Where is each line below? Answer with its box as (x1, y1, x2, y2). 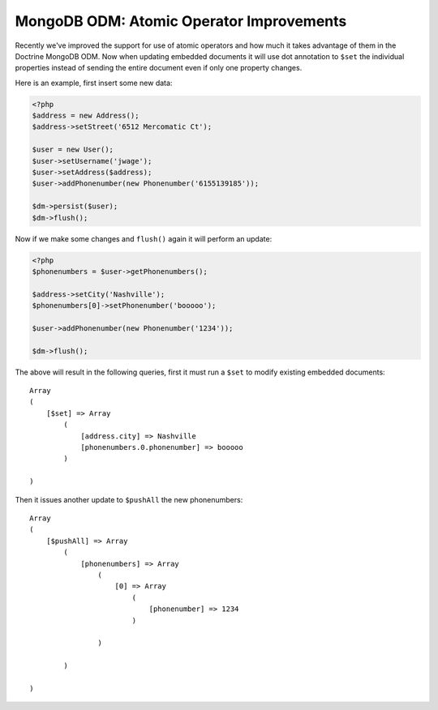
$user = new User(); (32, 145, 114, 154)
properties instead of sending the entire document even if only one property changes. (15, 63, 303, 73)
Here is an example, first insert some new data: (15, 78, 173, 88)
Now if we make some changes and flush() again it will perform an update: (15, 233, 273, 243)
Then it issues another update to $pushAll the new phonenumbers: (15, 494, 243, 504)
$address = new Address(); (32, 111, 140, 121)
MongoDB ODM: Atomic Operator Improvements (15, 12, 347, 30)
